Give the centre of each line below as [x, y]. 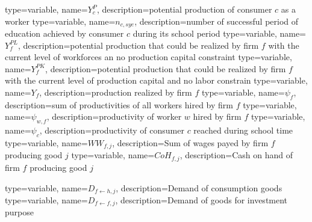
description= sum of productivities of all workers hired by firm [119, 104]
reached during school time [243, 130]
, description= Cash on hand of [236, 155]
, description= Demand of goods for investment [201, 199]
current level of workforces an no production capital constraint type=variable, [148, 57]
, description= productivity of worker [114, 116]
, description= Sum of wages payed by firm [190, 143]
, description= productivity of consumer [112, 130]
